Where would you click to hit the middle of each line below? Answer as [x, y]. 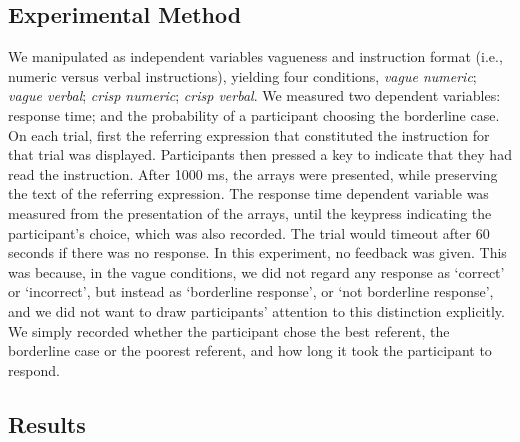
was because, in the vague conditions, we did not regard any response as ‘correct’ [256, 271]
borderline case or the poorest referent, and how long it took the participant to [250, 350]
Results [47, 423]
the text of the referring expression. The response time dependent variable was [248, 193]
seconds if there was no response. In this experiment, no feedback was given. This [257, 252]
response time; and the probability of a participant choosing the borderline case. [254, 114]
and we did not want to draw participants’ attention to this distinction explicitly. [256, 310]
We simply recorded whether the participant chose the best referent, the [229, 330]
